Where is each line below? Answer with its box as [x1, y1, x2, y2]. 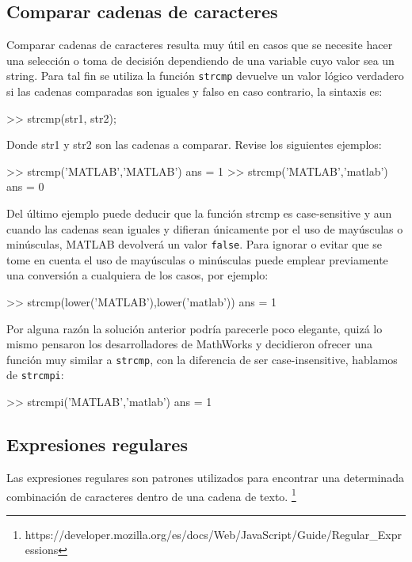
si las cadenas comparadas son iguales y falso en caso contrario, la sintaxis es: [6, 83, 383, 100]
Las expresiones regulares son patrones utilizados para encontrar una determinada [6, 469, 404, 485]
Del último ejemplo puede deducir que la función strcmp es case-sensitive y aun [6, 205, 392, 222]
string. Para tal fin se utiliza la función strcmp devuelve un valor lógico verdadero [6, 67, 404, 84]
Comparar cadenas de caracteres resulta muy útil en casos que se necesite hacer [6, 36, 393, 53]
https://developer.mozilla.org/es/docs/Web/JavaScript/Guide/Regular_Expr [25, 526, 402, 542]
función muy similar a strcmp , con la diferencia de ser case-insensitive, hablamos [6, 351, 398, 367]
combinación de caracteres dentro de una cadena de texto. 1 [6, 485, 296, 504]
